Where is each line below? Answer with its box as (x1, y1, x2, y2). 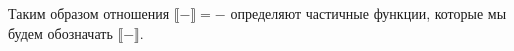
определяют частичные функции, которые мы (230, 3, 507, 23)
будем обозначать (8, 22, 113, 43)
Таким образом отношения (8, 3, 170, 23)
